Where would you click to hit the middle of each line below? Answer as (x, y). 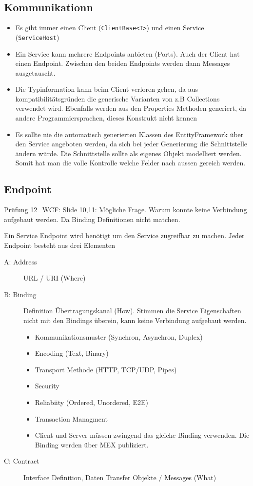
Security (47, 386)
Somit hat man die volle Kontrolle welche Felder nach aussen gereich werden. (130, 163)
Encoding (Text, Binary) (72, 353)
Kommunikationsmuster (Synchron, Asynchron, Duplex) (119, 336)
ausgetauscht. (35, 72)
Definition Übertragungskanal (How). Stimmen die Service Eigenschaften (132, 311)
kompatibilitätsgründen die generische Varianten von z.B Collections (117, 98)
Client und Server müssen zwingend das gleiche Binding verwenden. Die (142, 435)
